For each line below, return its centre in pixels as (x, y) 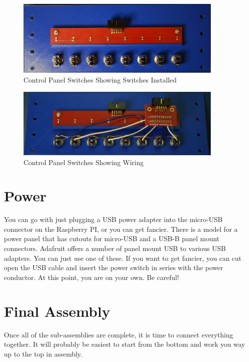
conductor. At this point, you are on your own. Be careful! (92, 277)
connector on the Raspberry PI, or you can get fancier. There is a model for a (121, 229)
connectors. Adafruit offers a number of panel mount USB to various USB (115, 248)
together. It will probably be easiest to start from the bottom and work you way (124, 344)
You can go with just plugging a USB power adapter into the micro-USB (113, 219)
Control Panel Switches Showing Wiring (84, 162)
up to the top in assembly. (43, 353)
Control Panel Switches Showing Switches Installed (100, 80)
